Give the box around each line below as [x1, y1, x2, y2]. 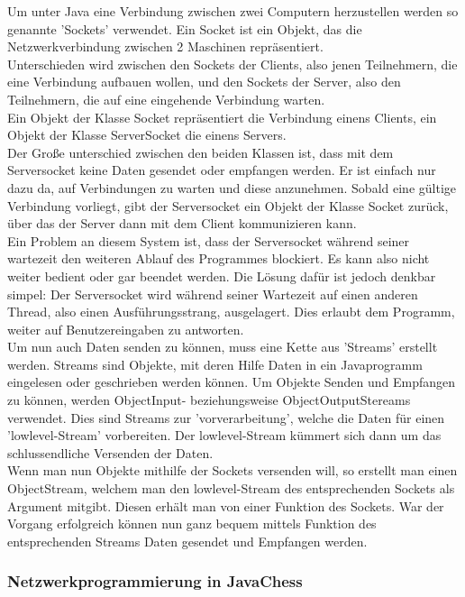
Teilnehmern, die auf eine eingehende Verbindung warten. [7, 89, 325, 108]
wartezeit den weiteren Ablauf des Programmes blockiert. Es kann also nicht [7, 249, 430, 268]
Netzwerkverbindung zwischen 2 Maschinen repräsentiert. [7, 37, 324, 56]
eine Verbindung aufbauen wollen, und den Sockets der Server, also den [7, 72, 401, 91]
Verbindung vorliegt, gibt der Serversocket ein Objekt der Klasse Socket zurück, [7, 196, 449, 215]
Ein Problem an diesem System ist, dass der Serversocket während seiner [7, 231, 410, 250]
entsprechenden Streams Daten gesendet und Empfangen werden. [7, 531, 368, 550]
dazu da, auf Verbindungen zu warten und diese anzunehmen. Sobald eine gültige [7, 178, 456, 197]
